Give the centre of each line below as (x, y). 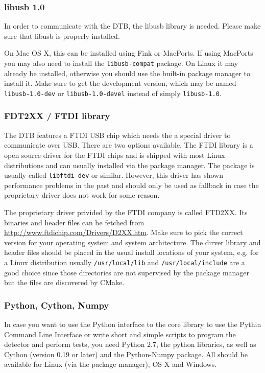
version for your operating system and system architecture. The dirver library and (132, 242)
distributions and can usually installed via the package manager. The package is (129, 165)
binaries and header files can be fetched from (74, 222)
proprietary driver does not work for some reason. (82, 195)
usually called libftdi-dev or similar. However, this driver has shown (114, 175)
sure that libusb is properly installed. (62, 36)
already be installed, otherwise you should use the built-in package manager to (127, 73)
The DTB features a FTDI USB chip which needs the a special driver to (117, 135)
